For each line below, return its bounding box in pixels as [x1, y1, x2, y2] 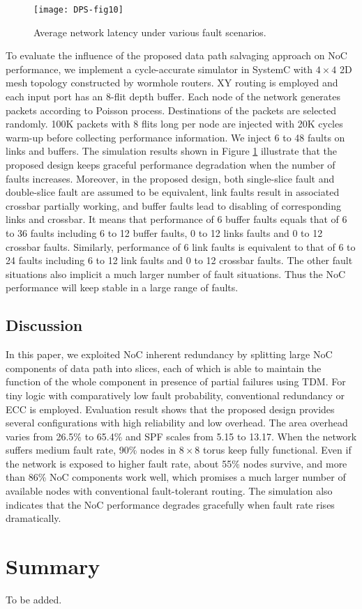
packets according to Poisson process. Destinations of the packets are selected [6, 102, 337, 117]
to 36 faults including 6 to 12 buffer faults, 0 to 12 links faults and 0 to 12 [6, 225, 323, 240]
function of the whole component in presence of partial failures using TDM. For [6, 374, 346, 389]
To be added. [6, 592, 62, 606]
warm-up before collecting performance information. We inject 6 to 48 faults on [6, 130, 345, 144]
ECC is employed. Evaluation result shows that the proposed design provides [6, 401, 335, 416]
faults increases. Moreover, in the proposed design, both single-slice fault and [6, 171, 335, 185]
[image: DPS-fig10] [33, 5, 123, 15]
